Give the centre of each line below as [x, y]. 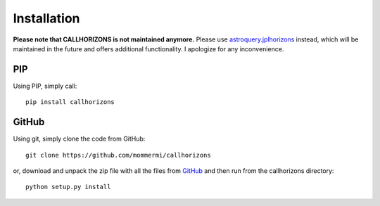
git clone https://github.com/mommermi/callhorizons [118, 155]
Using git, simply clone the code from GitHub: [79, 139]
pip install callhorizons [70, 102]
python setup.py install [68, 187]
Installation [46, 18]
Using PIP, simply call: [45, 86]
